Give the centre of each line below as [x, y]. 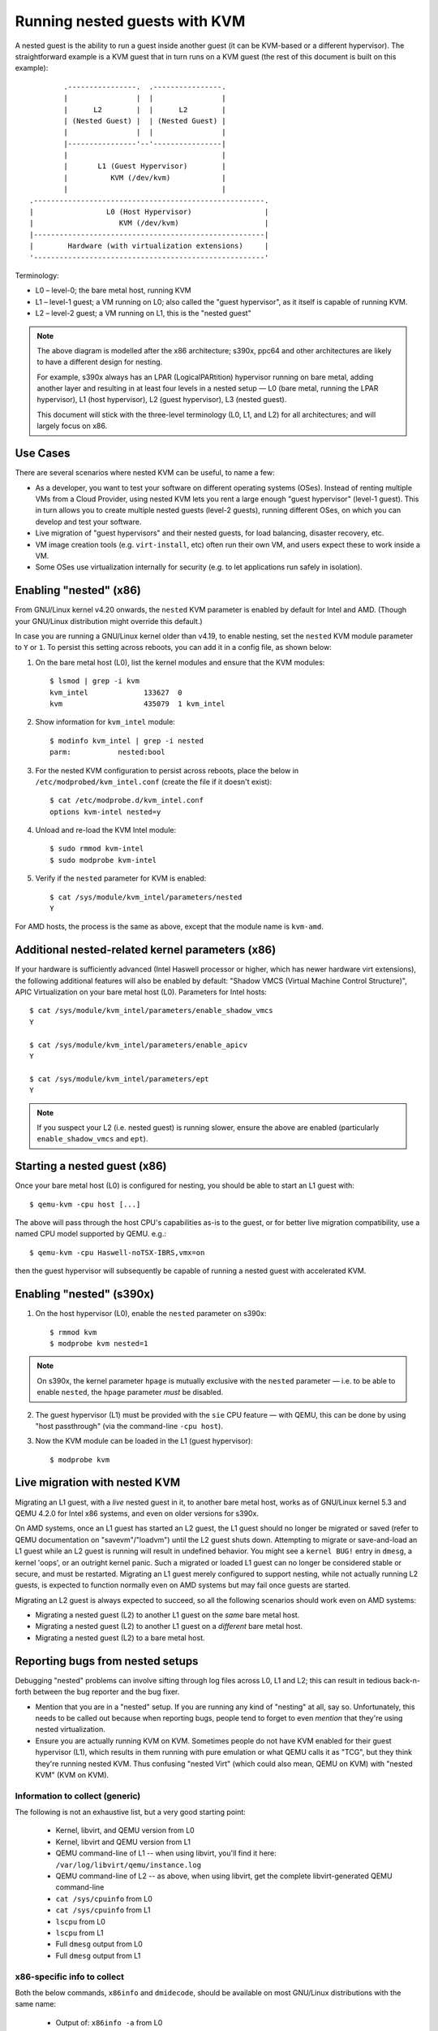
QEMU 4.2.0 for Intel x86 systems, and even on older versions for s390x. [137, 1513]
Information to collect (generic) [78, 1795]
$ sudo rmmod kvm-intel [97, 849]
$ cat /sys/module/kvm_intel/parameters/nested [146, 897]
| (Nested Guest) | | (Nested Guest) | [145, 121]
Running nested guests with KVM [130, 21]
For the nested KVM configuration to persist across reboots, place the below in [167, 770]
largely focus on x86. [72, 426]
